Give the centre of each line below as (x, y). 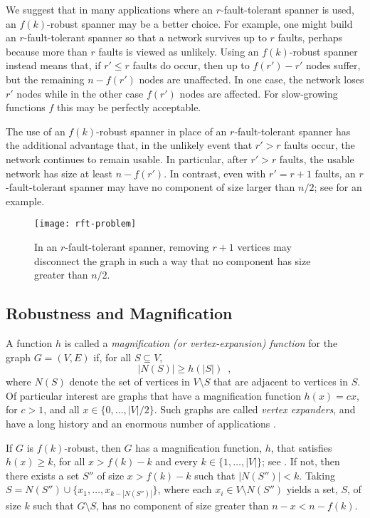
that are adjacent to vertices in (281, 382)
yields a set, (312, 489)
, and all (62, 409)
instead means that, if (53, 65)
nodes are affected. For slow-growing (259, 93)
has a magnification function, (199, 447)
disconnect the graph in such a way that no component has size (173, 260)
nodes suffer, (333, 65)
